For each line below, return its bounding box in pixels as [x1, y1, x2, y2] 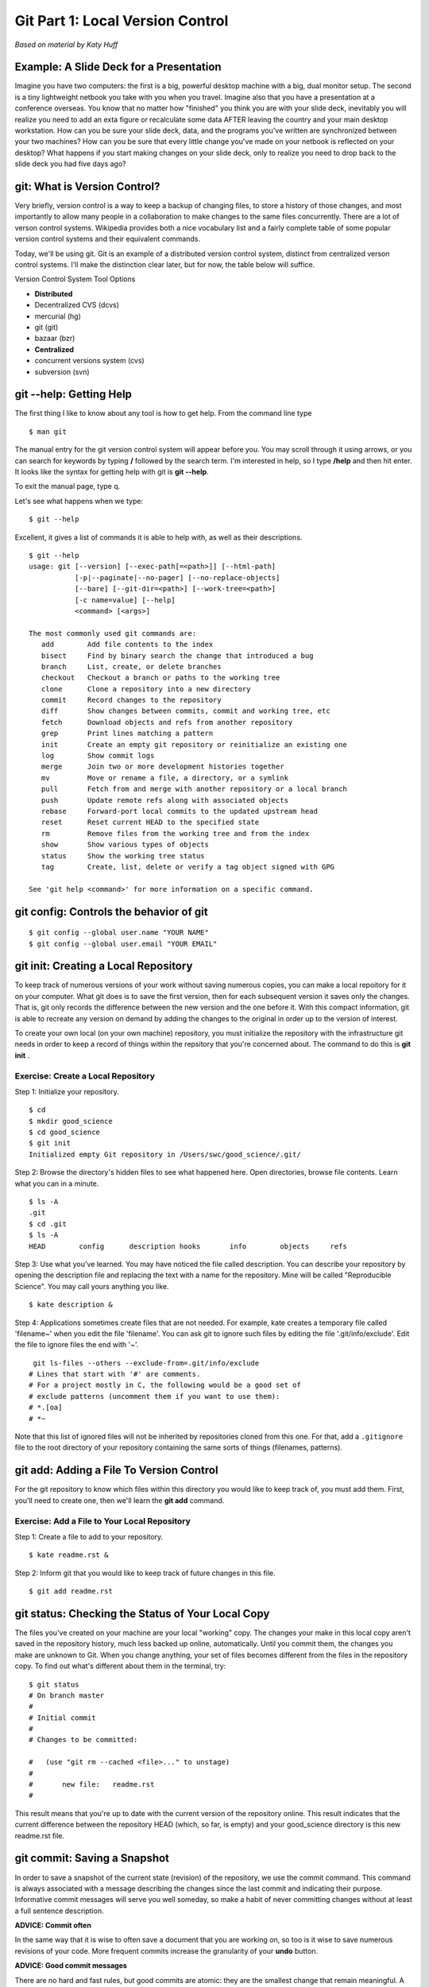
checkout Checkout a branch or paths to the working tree [41, 673, 280, 683]
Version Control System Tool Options [14, 274, 136, 284]
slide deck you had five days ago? [14, 159, 126, 168]
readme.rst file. [14, 1830, 65, 1840]
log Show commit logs [41, 751, 155, 761]
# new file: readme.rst [29, 1780, 155, 1789]
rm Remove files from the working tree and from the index [41, 829, 310, 838]
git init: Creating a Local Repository [14, 959, 193, 973]
